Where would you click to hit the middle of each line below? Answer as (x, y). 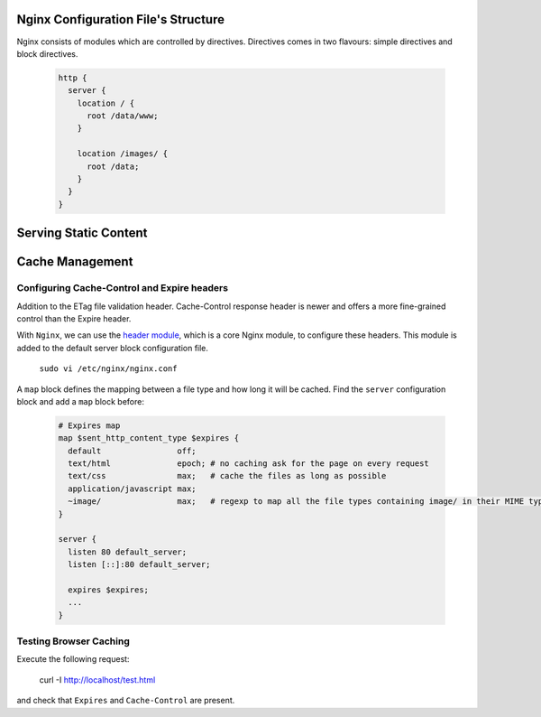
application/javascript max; (133, 489)
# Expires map (89, 425)
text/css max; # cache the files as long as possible (227, 476)
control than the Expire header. (74, 318)
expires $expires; (108, 590)
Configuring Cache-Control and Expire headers (123, 288)
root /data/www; (123, 116)
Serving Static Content (82, 233)
